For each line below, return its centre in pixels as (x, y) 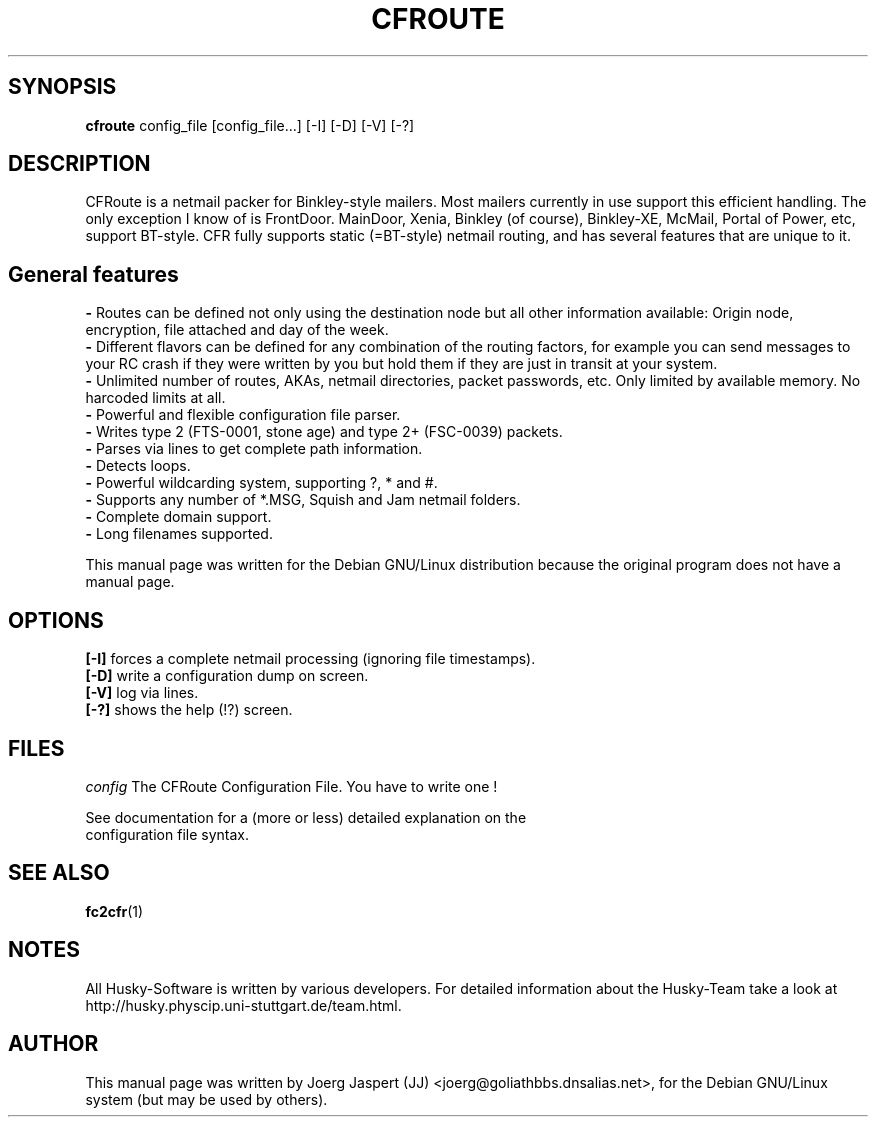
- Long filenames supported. (179, 534)
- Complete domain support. (178, 517)
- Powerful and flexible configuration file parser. (243, 415)
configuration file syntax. (167, 834)
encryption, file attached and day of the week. (237, 330)
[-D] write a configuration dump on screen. (227, 676)
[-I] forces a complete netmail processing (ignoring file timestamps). (310, 659)
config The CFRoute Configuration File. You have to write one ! (291, 786)
